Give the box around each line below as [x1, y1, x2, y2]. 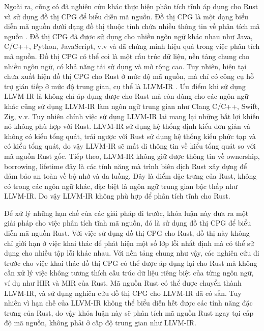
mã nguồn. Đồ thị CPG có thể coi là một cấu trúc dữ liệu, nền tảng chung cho [4, 50, 249, 61]
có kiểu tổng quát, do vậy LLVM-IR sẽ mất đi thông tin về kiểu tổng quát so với [4, 141, 256, 151]
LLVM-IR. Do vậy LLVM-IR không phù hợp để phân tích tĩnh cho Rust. [4, 190, 230, 201]
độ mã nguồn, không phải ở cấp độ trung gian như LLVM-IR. [4, 317, 196, 328]
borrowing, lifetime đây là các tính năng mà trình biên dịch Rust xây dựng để [4, 160, 247, 171]
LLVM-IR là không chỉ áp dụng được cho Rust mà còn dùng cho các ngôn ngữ [4, 91, 249, 101]
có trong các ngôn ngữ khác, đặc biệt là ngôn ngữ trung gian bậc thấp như [4, 180, 238, 191]
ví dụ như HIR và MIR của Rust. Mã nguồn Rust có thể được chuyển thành [4, 278, 242, 288]
